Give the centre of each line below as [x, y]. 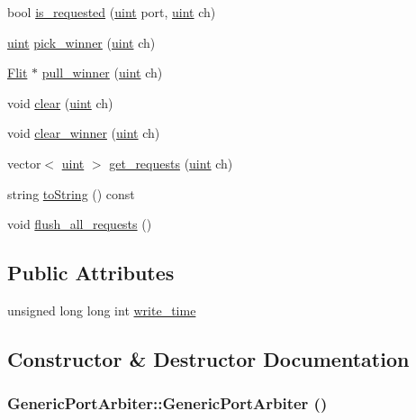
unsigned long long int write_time [102, 310]
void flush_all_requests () [80, 224]
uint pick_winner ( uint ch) [81, 42]
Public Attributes [91, 273]
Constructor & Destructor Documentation [208, 358]
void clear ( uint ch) [60, 102]
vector [24, 163]
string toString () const [71, 193]
